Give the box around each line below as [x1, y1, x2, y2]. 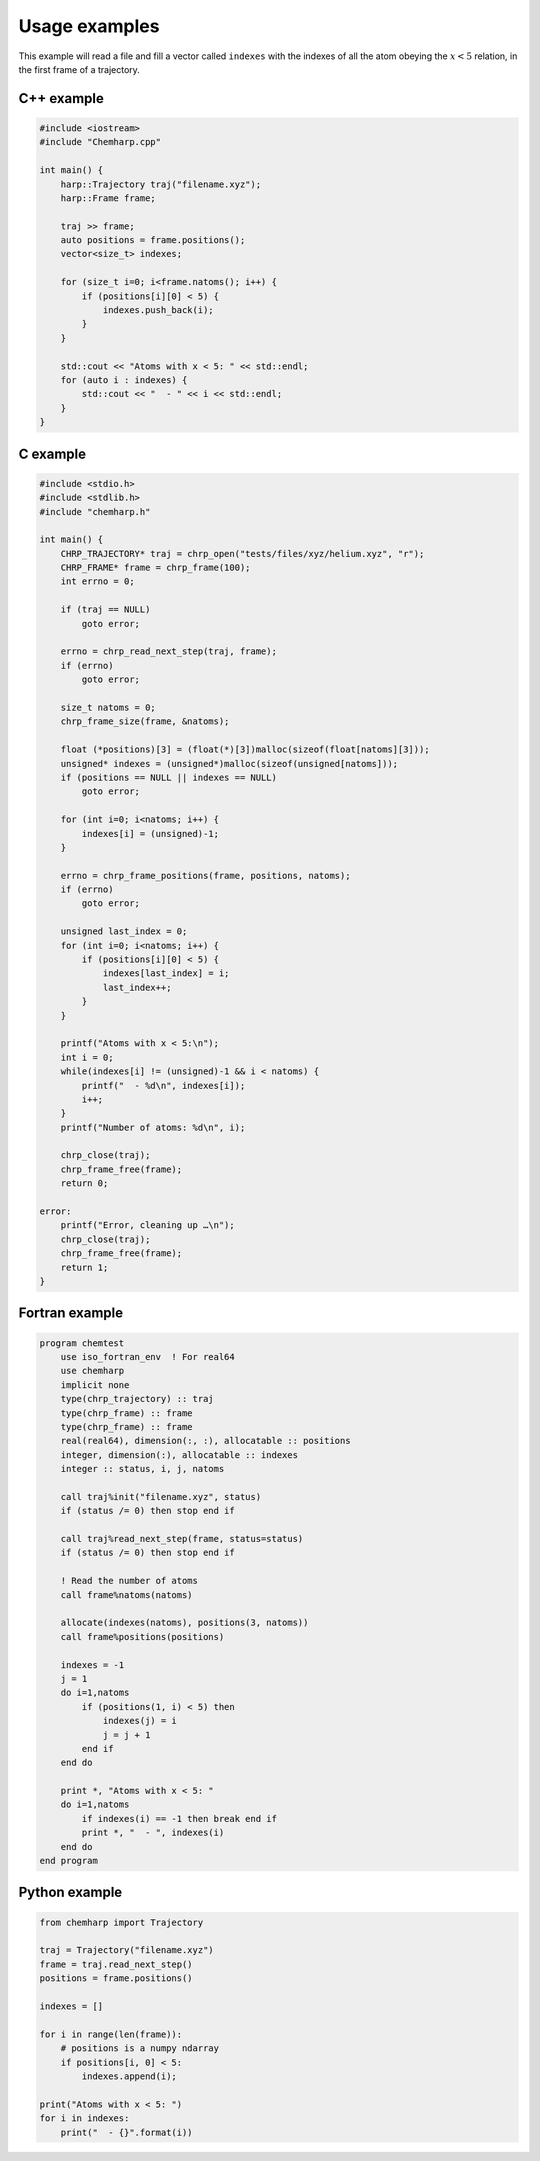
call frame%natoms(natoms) [60, 1589, 194, 1600]
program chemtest [39, 1337, 125, 1349]
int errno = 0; [60, 576, 135, 587]
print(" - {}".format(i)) [60, 2126, 194, 2138]
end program [39, 1855, 99, 1867]
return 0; [60, 1178, 109, 1189]
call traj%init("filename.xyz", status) [60, 1491, 262, 1502]
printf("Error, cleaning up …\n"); [60, 1220, 235, 1231]
